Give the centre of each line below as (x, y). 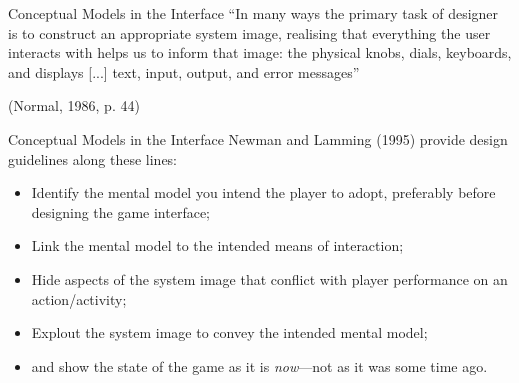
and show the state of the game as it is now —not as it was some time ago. (259, 365)
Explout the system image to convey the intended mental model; (229, 332)
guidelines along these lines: (93, 158)
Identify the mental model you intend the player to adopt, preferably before (263, 192)
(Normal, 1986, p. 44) (74, 105)
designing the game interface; (121, 211)
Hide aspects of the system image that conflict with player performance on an (269, 278)
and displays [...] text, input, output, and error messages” (184, 71)
